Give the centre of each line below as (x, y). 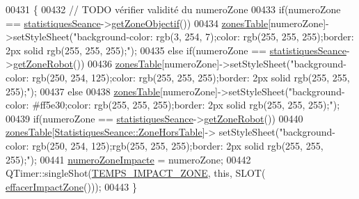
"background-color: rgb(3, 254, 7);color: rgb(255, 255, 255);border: (214, 37)
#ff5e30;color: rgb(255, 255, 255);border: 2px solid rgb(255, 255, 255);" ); (186, 105)
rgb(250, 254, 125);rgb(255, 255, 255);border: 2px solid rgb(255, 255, (178, 145)
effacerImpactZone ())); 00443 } (72, 186)
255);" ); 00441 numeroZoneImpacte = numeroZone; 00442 (128, 159)
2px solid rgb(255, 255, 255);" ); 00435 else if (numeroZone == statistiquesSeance (176, 50)
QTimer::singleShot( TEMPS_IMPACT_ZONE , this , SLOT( (136, 173)
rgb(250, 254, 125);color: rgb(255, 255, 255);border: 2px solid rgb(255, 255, (191, 77)
